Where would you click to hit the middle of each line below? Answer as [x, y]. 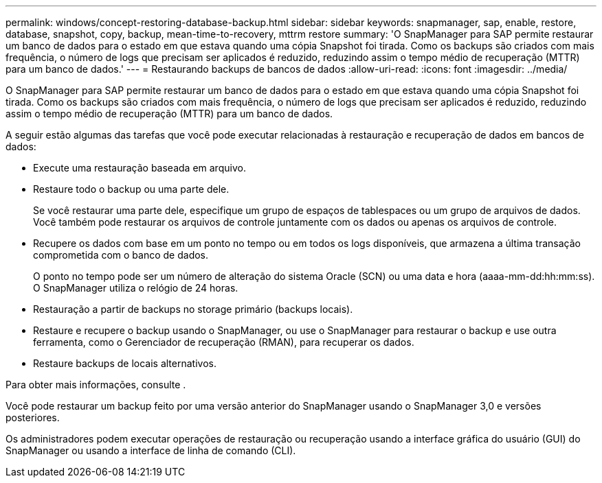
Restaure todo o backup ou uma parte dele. [131, 189]
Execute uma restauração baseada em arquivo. [140, 168]
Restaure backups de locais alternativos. [125, 363]
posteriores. [33, 417]
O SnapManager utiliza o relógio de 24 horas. [136, 288]
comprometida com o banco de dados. [121, 255]
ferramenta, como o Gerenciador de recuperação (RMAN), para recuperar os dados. [224, 342]
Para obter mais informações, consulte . [96, 385]
